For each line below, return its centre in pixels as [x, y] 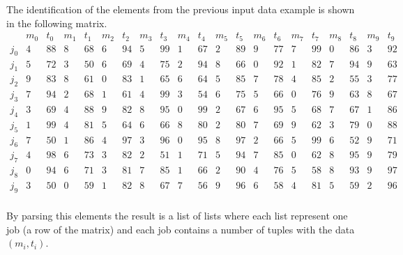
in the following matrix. [57, 23]
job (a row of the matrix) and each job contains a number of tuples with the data [181, 229]
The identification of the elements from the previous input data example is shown [181, 9]
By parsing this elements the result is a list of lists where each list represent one [177, 215]
